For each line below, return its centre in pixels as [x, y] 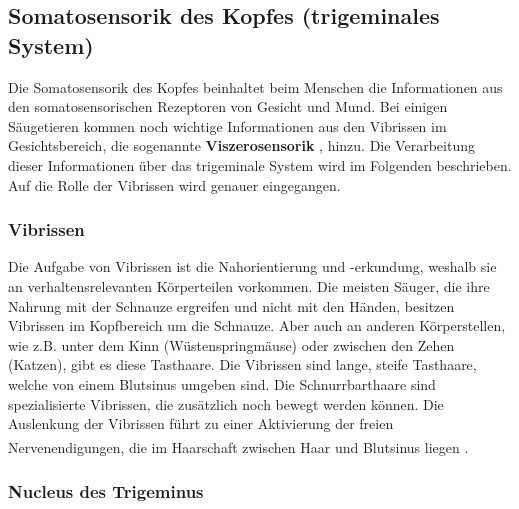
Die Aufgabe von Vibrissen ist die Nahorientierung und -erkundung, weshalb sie [252, 266]
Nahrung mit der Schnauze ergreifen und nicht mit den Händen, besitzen [231, 305]
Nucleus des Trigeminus [106, 490]
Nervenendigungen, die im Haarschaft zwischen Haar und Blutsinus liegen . [238, 446]
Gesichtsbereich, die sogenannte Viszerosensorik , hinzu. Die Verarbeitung [241, 145]
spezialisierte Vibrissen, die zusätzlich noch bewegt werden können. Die [226, 403]
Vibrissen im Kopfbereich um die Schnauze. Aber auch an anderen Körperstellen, [257, 325]
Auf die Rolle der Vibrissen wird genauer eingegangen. [174, 184]
